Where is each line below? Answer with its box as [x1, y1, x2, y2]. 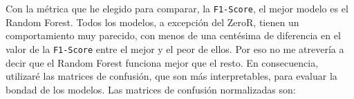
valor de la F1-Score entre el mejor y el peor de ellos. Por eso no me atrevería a [6, 41, 344, 56]
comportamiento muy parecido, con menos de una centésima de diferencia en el [6, 28, 341, 43]
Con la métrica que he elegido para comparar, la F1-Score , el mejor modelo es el [6, 1, 348, 15]
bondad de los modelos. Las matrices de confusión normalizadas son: [6, 82, 296, 96]
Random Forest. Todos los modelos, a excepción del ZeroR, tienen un [6, 14, 299, 29]
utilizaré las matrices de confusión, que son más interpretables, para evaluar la [6, 69, 337, 83]
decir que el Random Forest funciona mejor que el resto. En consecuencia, [6, 55, 319, 69]
